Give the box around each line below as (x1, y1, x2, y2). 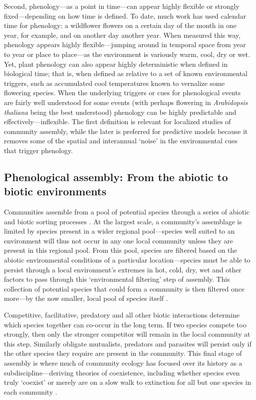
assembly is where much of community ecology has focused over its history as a (4, 358, 242, 368)
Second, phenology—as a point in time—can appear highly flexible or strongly (4, 1, 240, 11)
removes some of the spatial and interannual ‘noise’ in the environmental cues (4, 135, 238, 146)
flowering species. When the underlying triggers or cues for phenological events (4, 87, 241, 98)
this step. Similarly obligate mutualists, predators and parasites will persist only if (4, 338, 252, 348)
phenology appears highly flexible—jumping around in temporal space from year (4, 39, 246, 50)
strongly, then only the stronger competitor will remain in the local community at (4, 329, 251, 339)
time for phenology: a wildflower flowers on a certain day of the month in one (4, 20, 237, 30)
